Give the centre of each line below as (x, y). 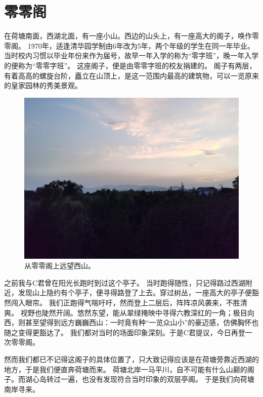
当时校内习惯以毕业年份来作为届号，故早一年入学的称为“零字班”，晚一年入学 (131, 55)
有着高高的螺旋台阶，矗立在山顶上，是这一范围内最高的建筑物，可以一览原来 (131, 75)
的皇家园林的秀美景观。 (43, 85)
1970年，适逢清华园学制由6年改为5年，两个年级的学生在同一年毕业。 (141, 45)
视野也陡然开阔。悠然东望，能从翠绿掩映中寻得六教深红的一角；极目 (134, 312)
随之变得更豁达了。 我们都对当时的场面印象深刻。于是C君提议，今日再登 (125, 332)
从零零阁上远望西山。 (60, 266)
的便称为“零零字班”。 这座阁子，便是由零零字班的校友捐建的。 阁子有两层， (130, 65)
